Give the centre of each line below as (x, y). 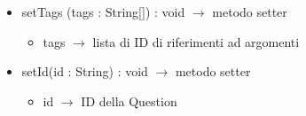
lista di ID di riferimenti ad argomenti (196, 41)
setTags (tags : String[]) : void (103, 12)
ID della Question (129, 101)
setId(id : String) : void (85, 71)
